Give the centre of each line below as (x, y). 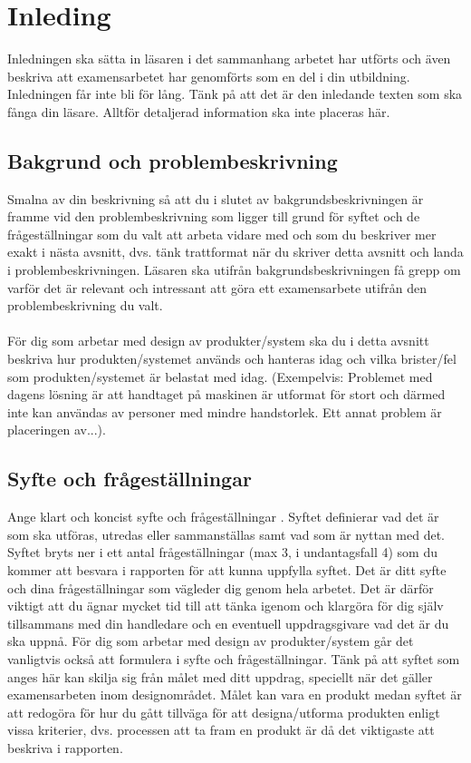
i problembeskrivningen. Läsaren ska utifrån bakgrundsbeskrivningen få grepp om (234, 270)
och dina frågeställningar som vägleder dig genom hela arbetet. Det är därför (221, 587)
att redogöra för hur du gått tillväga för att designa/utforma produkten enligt (224, 712)
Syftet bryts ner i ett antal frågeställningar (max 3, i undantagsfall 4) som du (222, 552)
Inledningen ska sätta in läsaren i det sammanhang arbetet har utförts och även (229, 59)
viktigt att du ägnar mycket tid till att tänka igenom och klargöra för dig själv (226, 606)
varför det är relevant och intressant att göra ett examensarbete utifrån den (217, 287)
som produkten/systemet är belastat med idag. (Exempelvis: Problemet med (220, 376)
